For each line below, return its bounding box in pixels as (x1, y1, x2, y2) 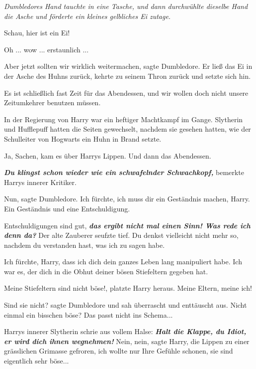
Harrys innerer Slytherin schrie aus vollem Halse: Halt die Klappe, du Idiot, (4, 326, 247, 337)
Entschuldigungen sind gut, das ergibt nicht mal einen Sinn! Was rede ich (4, 220, 251, 230)
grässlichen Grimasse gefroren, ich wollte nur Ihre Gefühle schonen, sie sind (4, 346, 233, 356)
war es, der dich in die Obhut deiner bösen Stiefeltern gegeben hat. (4, 266, 208, 276)
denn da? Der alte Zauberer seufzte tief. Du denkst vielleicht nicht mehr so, (4, 230, 239, 240)
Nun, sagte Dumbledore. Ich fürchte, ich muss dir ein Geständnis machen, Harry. (4, 193, 250, 204)
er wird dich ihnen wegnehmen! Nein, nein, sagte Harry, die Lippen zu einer (4, 336, 250, 346)
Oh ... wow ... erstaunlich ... (4, 44, 89, 54)
